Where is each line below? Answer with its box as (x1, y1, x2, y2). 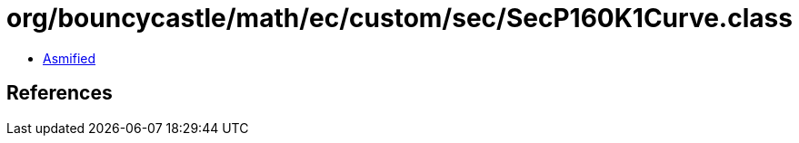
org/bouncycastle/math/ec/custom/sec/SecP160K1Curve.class (6, 3, 793, 33)
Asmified (43, 50, 96, 66)
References (6, 81, 113, 105)
